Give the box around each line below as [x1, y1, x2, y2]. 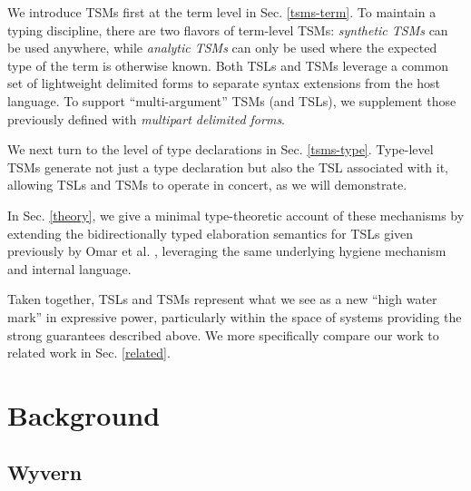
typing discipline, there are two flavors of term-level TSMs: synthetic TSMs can [7, 20, 448, 39]
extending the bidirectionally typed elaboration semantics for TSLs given [7, 223, 414, 242]
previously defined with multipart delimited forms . [7, 109, 286, 128]
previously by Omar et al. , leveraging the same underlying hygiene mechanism [7, 241, 446, 260]
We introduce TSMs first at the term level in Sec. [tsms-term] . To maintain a [7, 3, 437, 21]
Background [7, 396, 161, 433]
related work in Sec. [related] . [7, 343, 171, 362]
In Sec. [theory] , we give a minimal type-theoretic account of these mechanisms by [7, 205, 465, 224]
